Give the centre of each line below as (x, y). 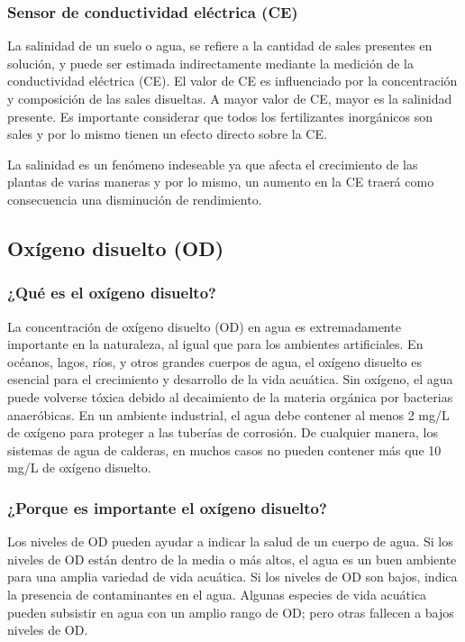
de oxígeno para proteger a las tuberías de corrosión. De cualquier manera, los (223, 432)
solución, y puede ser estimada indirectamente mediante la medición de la (210, 63)
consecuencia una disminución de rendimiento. (135, 199)
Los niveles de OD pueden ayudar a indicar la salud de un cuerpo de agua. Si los (230, 541)
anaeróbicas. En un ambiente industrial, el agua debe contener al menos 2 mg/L (228, 414)
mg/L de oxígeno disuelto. (79, 468)
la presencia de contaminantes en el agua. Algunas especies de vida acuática (217, 594)
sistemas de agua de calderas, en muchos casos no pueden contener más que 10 (224, 449)
